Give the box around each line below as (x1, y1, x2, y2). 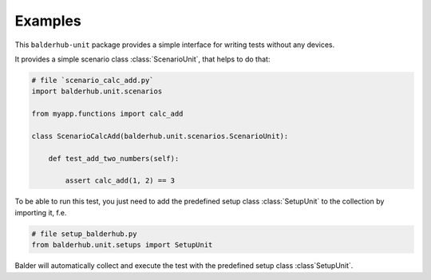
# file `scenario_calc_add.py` (31, 76, 155, 85)
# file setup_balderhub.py (31, 229, 137, 239)
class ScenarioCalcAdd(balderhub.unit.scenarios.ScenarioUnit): (31, 132, 289, 140)
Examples (14, 12, 81, 30)
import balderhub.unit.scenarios (31, 87, 163, 96)
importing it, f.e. (14, 207, 67, 217)
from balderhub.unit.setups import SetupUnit (31, 240, 213, 250)
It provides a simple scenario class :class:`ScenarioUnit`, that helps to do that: (14, 54, 271, 64)
